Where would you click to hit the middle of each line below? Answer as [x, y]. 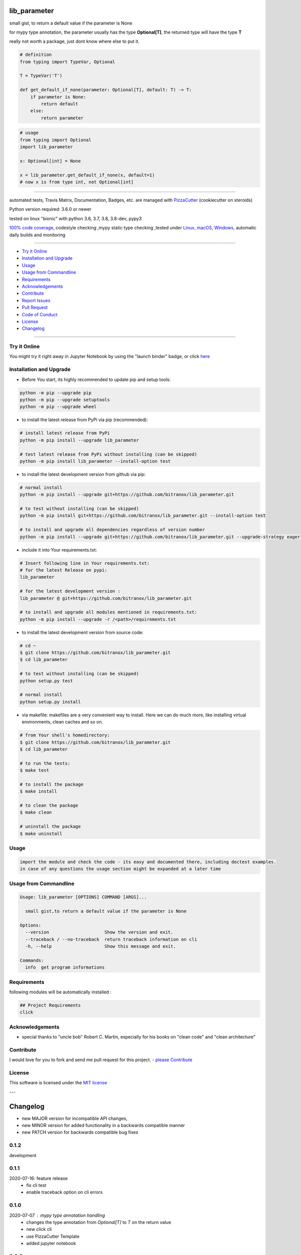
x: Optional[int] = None [50, 161]
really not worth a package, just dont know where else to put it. [74, 41]
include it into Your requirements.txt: [59, 550]
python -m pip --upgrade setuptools [65, 400]
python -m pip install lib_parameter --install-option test [95, 461]
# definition [36, 55]
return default [60, 104]
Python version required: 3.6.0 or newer [50, 209]
